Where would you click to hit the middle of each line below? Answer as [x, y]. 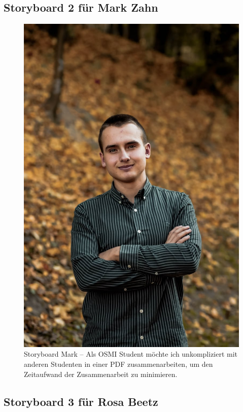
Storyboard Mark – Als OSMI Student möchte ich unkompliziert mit [131, 354]
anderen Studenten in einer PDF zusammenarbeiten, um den [118, 364]
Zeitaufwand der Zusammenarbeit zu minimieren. [101, 374]
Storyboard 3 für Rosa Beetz [81, 401]
